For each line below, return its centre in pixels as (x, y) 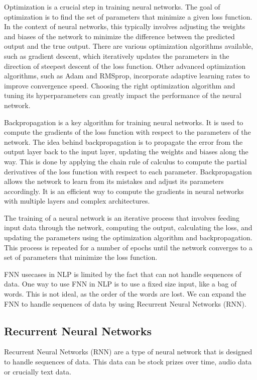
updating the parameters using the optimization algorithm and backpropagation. (128, 237)
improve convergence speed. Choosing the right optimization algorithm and (120, 85)
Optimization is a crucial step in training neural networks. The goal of (112, 7)
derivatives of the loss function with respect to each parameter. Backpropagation (128, 171)
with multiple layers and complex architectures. (77, 201)
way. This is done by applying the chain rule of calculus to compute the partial (125, 161)
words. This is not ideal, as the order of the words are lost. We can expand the (125, 294)
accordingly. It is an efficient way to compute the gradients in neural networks (124, 191)
